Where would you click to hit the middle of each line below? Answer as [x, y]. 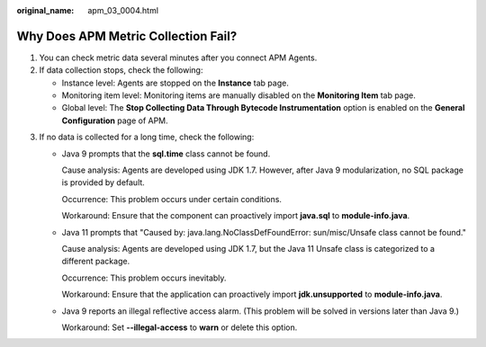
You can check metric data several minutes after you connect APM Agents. [178, 58]
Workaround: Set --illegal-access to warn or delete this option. [180, 327]
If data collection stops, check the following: [121, 70]
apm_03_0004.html [123, 10]
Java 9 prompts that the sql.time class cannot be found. [166, 154]
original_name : [45, 10]
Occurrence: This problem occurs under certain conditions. [172, 199]
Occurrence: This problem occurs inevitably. [144, 278]
